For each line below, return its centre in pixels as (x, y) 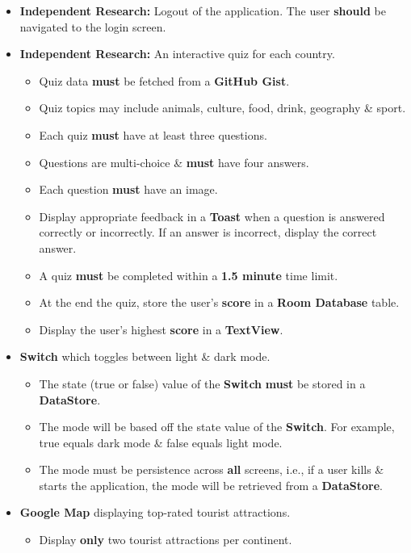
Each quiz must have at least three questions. (153, 134)
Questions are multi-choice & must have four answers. (174, 162)
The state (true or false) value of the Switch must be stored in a (202, 383)
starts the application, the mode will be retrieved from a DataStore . (211, 485)
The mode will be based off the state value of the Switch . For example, (217, 427)
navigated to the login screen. (93, 26)
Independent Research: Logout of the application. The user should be (203, 10)
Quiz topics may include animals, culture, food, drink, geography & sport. (222, 108)
